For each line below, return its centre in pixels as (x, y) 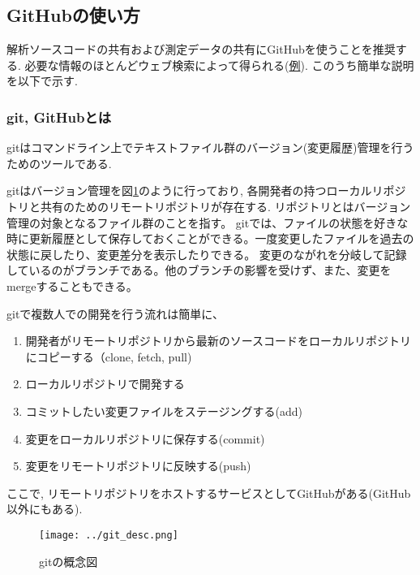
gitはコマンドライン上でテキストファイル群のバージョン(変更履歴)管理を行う (210, 147)
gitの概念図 (69, 561)
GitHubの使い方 (73, 15)
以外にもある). (45, 509)
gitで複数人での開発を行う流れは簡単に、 (115, 313)
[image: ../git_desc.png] (109, 535)
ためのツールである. (59, 163)
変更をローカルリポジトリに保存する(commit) (145, 438)
